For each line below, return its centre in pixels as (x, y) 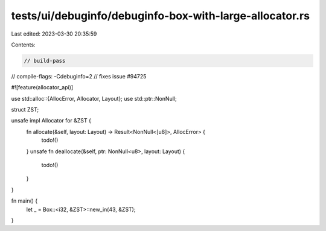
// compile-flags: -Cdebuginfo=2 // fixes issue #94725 (79, 76)
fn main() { (24, 201)
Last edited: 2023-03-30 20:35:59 (54, 34)
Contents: (23, 45)
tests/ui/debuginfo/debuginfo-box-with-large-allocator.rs (161, 16)
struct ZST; (25, 110)
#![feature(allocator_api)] (42, 87)
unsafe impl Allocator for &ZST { (51, 121)
